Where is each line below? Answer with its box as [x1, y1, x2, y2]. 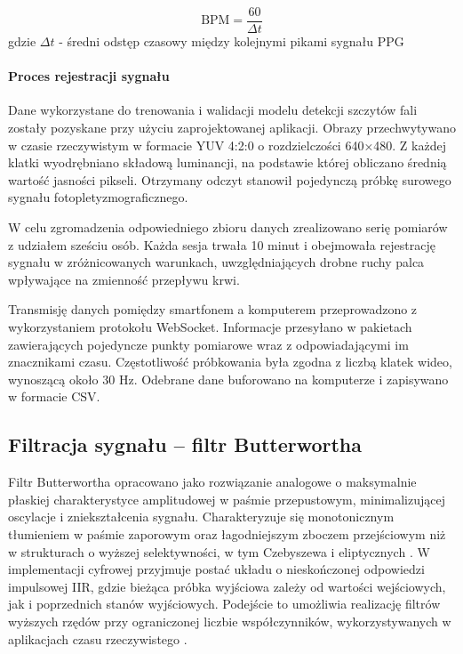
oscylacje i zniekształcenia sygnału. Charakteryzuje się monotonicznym [8, 507, 395, 526]
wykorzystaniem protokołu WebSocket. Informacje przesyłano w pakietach [8, 317, 412, 335]
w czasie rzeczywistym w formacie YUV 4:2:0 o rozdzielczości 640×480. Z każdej [8, 135, 446, 154]
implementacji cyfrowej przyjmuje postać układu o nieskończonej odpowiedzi [8, 560, 425, 578]
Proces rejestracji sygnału [8, 67, 170, 85]
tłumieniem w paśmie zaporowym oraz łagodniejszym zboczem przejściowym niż [8, 524, 446, 543]
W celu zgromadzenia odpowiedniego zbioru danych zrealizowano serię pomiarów [8, 218, 448, 237]
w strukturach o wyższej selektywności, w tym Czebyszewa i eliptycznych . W [8, 542, 430, 561]
